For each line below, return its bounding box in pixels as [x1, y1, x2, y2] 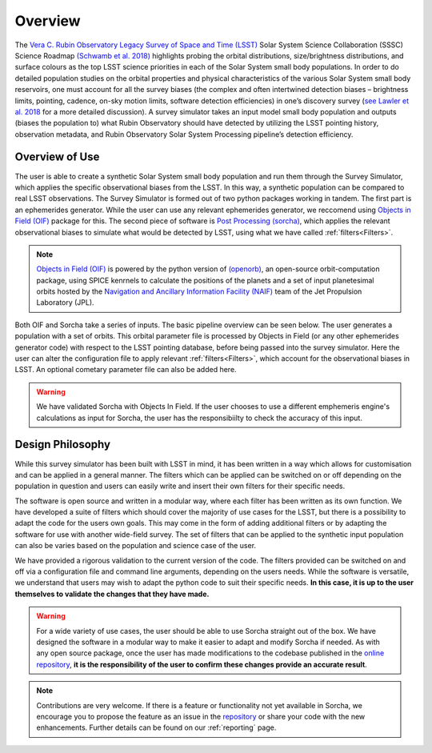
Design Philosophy [14, 438, 111, 451]
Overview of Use [14, 150, 100, 164]
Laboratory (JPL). [36, 298, 95, 307]
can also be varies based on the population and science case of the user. [14, 541, 256, 551]
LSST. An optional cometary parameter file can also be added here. [14, 365, 237, 374]
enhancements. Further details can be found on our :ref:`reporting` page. [36, 723, 277, 732]
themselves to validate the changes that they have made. [14, 589, 210, 599]
